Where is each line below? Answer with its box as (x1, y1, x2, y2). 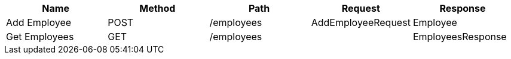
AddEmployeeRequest (311, 17, 411, 28)
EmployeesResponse (412, 31, 507, 42)
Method (139, 2, 176, 14)
